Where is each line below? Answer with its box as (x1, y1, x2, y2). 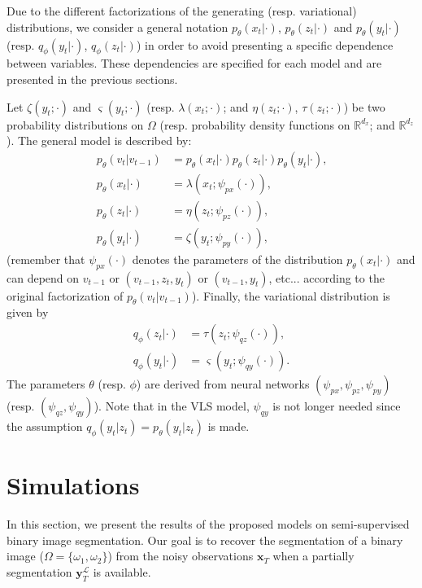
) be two (343, 98, 385, 115)
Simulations (7, 468, 140, 502)
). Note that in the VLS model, (94, 397, 250, 415)
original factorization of (7, 287, 124, 304)
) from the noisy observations (107, 547, 254, 564)
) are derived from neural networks (136, 375, 310, 393)
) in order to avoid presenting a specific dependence (136, 36, 394, 53)
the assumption (7, 418, 83, 435)
